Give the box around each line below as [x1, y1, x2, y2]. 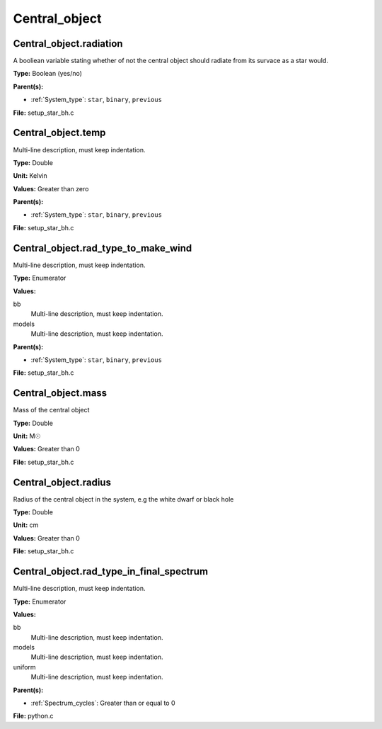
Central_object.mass [13, 387, 108, 400]
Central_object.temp [13, 127, 106, 139]
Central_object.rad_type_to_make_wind [13, 242, 192, 254]
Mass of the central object [13, 406, 90, 414]
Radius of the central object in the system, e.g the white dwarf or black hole [13, 495, 234, 503]
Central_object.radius [13, 476, 111, 488]
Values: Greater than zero [13, 184, 89, 193]
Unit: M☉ [13, 431, 41, 440]
